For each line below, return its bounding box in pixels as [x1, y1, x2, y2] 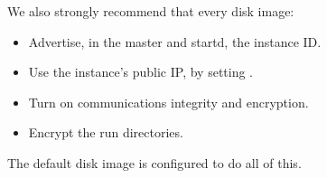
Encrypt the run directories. [28, 123, 183, 142]
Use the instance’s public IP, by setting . [28, 62, 254, 81]
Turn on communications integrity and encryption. [28, 92, 309, 111]
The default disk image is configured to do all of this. [7, 153, 302, 172]
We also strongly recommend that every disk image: [7, 2, 294, 20]
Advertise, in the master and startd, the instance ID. [28, 32, 322, 51]
